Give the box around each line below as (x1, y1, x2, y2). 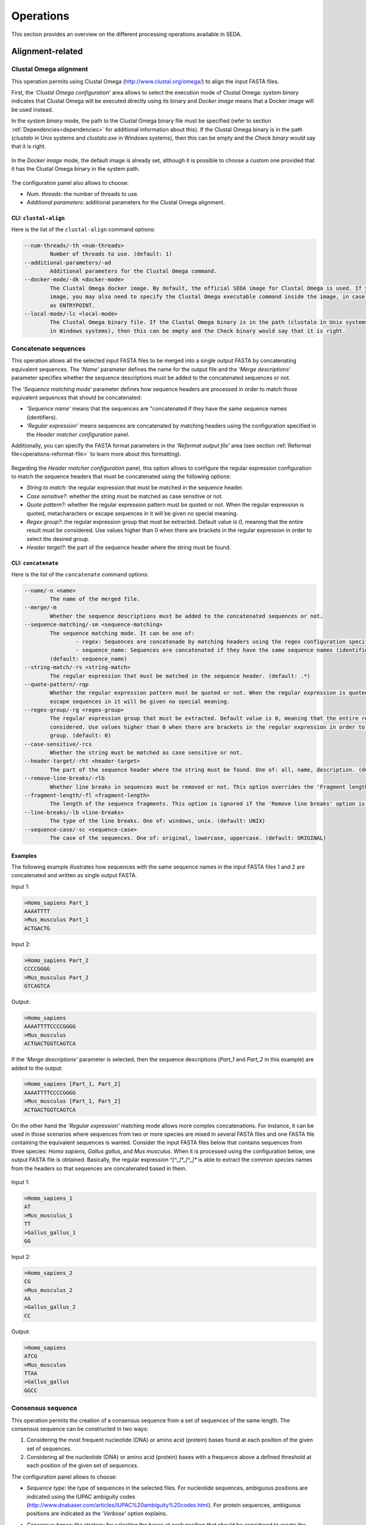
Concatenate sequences (11, 345, 86, 353)
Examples (11, 852, 37, 859)
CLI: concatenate (11, 559, 59, 567)
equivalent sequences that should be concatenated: (11, 393, 142, 401)
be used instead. (11, 106, 54, 113)
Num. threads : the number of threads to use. (26, 190, 139, 198)
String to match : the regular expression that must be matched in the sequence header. (26, 484, 244, 491)
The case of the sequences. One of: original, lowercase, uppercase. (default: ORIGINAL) (49, 834, 326, 841)
